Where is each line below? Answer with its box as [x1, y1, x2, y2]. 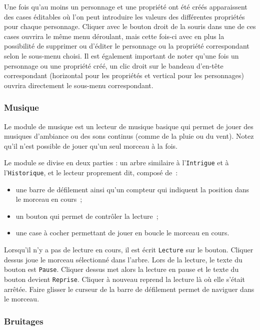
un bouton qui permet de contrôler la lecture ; [15, 210, 158, 221]
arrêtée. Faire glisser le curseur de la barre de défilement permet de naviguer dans [4, 283, 254, 294]
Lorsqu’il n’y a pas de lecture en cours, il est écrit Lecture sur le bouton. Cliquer [4, 244, 253, 255]
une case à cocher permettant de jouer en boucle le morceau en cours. [15, 227, 229, 238]
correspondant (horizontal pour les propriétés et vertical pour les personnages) [4, 70, 244, 81]
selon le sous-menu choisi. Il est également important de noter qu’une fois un [4, 50, 239, 61]
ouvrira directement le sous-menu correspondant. [4, 80, 153, 90]
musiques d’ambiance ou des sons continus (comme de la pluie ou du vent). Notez [4, 131, 254, 141]
